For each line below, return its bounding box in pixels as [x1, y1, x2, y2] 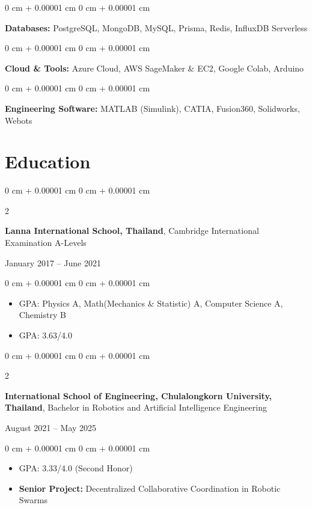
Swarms [19, 494, 47, 506]
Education [5, 149, 91, 174]
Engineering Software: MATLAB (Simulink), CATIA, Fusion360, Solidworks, [5, 102, 300, 114]
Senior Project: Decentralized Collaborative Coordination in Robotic [19, 482, 281, 494]
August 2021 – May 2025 [5, 421, 97, 433]
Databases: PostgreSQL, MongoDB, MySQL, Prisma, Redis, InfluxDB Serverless [5, 21, 308, 34]
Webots [5, 114, 32, 126]
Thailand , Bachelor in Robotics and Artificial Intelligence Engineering [5, 401, 267, 414]
